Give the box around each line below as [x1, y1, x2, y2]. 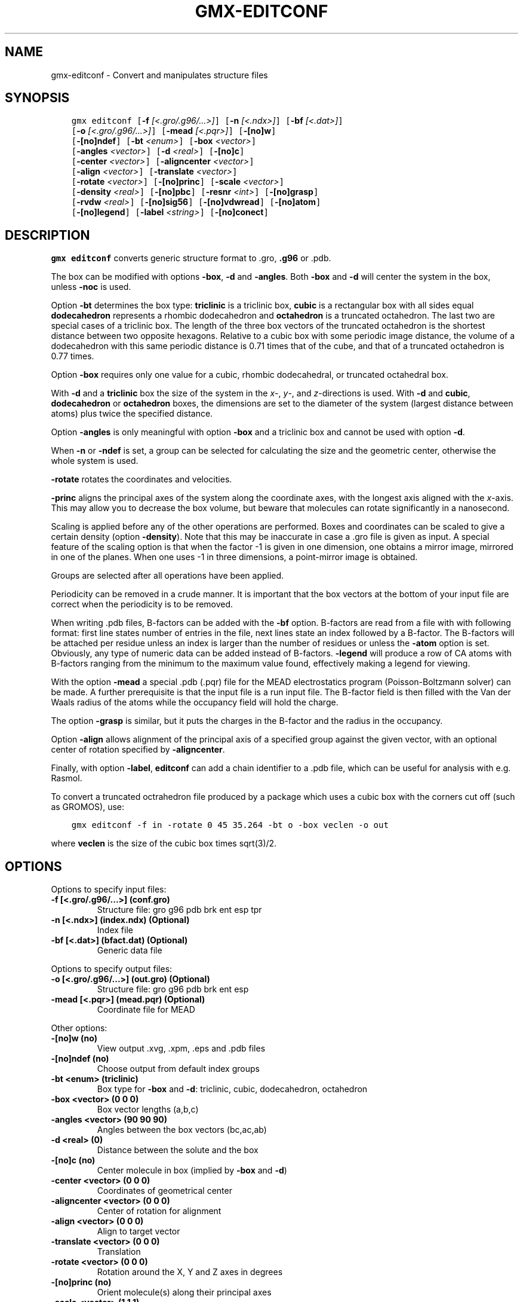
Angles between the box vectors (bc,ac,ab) [97, 1124, 267, 1135]
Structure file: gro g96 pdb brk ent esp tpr [97, 904, 262, 915]
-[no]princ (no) [51, 1277, 112, 1288]
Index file [97, 925, 133, 936]
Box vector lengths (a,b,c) [97, 1104, 199, 1115]
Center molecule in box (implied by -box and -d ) [97, 1165, 287, 1176]
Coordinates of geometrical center [97, 1185, 232, 1196]
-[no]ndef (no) [51, 1053, 109, 1064]
